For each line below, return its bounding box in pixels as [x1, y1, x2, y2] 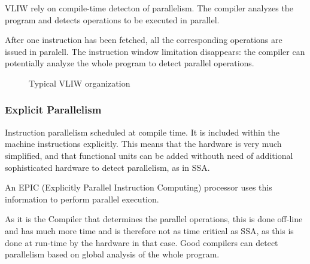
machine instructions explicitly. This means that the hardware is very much [5, 137, 282, 150]
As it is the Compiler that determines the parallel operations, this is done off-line [5, 213, 303, 225]
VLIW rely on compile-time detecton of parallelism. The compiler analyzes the [5, 2, 293, 14]
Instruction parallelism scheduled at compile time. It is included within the [5, 125, 279, 138]
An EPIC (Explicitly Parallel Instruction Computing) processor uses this [5, 181, 272, 194]
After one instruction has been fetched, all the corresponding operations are [5, 33, 282, 46]
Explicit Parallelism [5, 102, 102, 117]
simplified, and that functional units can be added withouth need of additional [5, 149, 293, 161]
